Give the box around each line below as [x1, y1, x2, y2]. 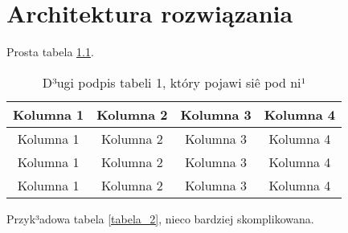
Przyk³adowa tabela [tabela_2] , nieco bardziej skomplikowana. [6, 210, 314, 227]
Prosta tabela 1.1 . [6, 43, 94, 60]
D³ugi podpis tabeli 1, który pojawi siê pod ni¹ [42, 72, 306, 92]
